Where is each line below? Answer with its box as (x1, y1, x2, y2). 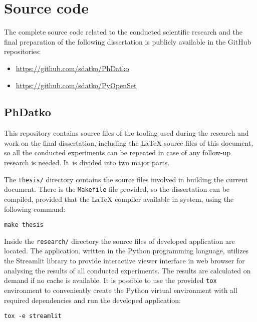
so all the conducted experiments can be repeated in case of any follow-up (4, 147, 231, 158)
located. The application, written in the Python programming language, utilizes (4, 245, 249, 256)
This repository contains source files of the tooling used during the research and (4, 128, 249, 138)
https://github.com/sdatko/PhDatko (16, 63, 129, 73)
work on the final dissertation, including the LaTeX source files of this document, (4, 137, 253, 148)
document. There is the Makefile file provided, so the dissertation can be (4, 184, 230, 194)
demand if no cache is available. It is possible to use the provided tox (4, 275, 217, 285)
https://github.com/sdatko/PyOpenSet (16, 80, 137, 90)
